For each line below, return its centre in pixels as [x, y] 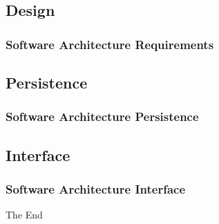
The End [24, 215]
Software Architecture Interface [96, 188]
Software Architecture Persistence [102, 116]
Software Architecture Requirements [110, 44]
